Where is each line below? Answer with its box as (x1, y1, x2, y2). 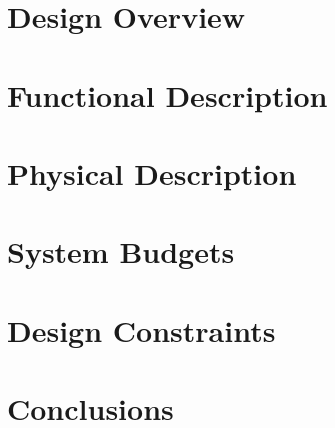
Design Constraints (7, 309, 276, 350)
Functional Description (7, 74, 328, 115)
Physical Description (7, 152, 297, 193)
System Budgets (7, 231, 235, 272)
